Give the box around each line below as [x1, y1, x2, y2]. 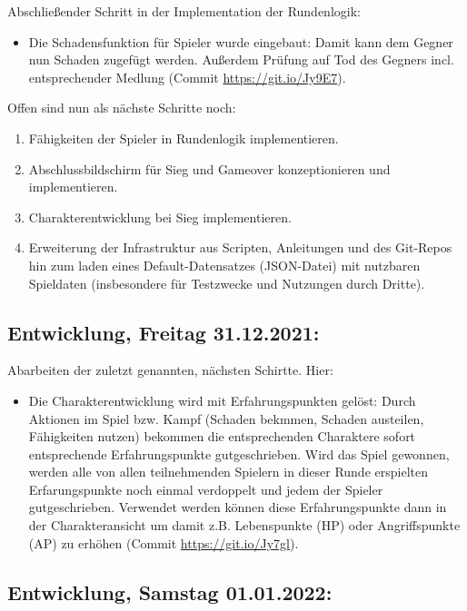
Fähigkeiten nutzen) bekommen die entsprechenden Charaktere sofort [28, 427, 416, 446]
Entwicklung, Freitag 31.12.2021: [7, 318, 320, 346]
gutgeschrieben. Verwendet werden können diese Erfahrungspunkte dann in [28, 498, 447, 517]
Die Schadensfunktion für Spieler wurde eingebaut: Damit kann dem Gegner [28, 32, 453, 51]
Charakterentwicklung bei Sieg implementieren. [28, 207, 292, 226]
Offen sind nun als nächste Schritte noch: [7, 98, 236, 117]
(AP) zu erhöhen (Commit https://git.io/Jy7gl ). [28, 533, 299, 552]
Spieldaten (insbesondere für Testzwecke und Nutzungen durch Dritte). [28, 273, 425, 292]
